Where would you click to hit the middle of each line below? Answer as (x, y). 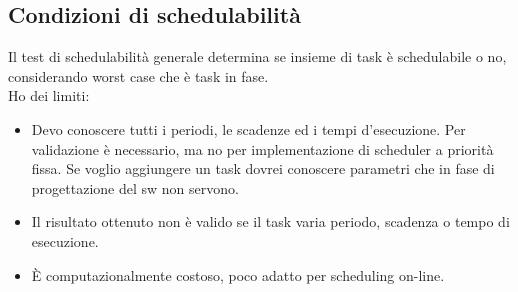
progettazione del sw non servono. (135, 187)
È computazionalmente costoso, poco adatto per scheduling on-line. (238, 274)
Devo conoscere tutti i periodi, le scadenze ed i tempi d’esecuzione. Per (248, 128)
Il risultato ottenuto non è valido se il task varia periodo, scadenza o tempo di (270, 221)
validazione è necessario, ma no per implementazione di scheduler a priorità (262, 148)
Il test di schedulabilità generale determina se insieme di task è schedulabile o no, (257, 56)
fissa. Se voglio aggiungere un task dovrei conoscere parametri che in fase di (263, 168)
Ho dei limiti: (49, 95)
